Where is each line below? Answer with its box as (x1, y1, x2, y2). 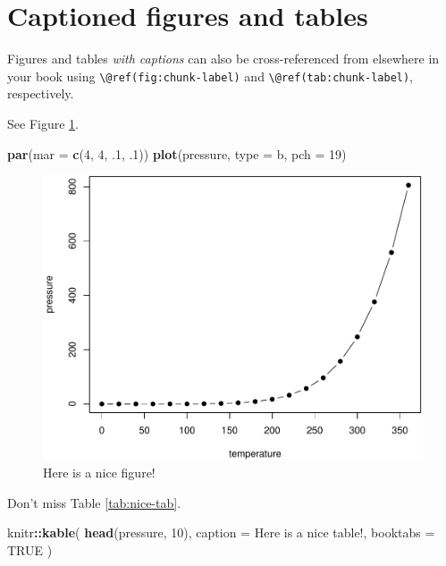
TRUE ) (7, 540, 53, 559)
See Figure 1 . (7, 114, 79, 132)
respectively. (7, 84, 74, 103)
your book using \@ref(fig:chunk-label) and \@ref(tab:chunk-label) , (7, 66, 414, 85)
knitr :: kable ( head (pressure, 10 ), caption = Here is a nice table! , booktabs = (7, 523, 435, 542)
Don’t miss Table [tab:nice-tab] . (7, 493, 181, 511)
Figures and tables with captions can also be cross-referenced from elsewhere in (7, 49, 440, 68)
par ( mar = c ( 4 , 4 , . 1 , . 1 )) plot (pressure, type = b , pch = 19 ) (7, 144, 347, 163)
